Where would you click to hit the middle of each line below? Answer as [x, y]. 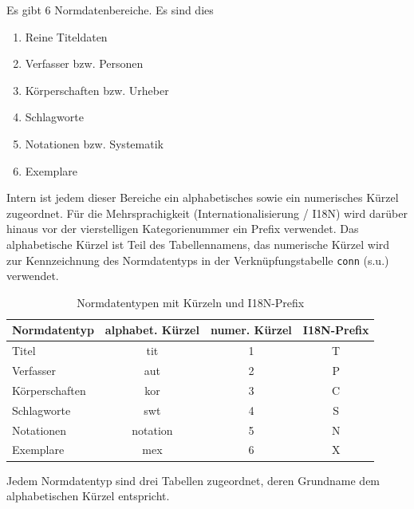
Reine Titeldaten [66, 36]
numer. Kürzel [251, 330]
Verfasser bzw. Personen [84, 63]
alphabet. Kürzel [152, 330]
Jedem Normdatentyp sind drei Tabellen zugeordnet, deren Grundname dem [193, 480]
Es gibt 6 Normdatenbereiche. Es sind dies [110, 10]
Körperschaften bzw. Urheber [97, 90]
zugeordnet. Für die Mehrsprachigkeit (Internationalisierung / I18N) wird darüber [207, 213]
